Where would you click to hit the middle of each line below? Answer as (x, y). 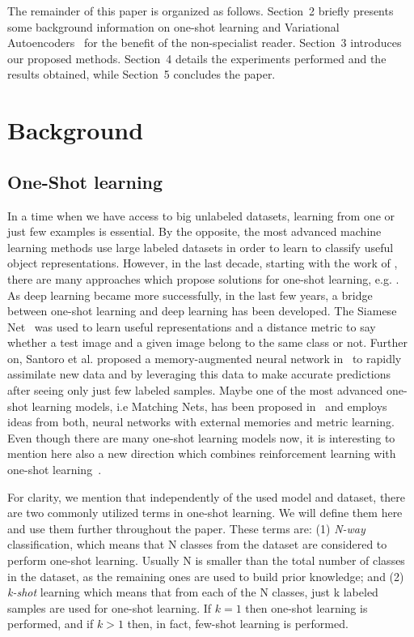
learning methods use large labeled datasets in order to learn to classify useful (201, 247)
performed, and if (51, 624)
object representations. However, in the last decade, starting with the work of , (203, 263)
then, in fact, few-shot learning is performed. (238, 624)
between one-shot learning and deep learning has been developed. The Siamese (202, 311)
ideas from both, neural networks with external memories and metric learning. (201, 422)
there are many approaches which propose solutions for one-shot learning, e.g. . (203, 278)
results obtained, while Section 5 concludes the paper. (142, 74)
